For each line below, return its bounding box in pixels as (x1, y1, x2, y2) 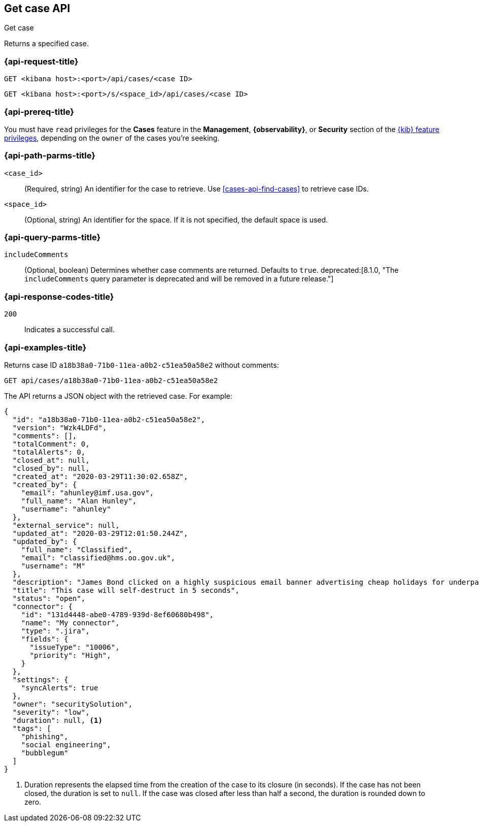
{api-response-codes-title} (4, 291, 114, 302)
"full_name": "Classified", (21, 545, 132, 554)
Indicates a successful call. (24, 325, 115, 334)
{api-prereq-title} (4, 106, 74, 117)
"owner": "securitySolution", (12, 700, 132, 708)
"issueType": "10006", (29, 643, 120, 651)
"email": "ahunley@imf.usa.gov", (21, 488, 154, 497)
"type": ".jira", (21, 626, 90, 635)
